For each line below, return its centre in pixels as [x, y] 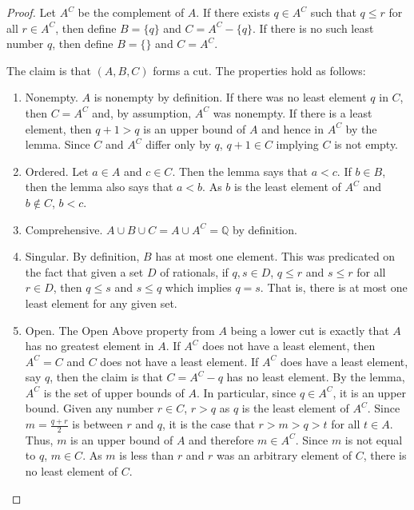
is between [98, 424]
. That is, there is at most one [334, 287]
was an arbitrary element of [285, 455]
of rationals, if [194, 271]
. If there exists [233, 12]
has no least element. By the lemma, [316, 377]
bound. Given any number [90, 408]
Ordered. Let [57, 171]
